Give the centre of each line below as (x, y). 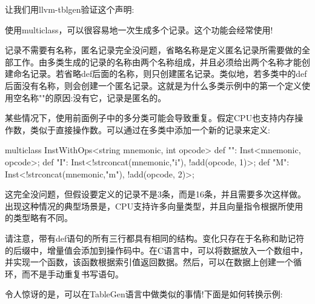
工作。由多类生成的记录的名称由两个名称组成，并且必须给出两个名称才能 (157, 61)
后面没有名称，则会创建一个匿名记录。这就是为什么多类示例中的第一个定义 (153, 85)
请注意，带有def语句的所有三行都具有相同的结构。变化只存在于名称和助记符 (155, 238)
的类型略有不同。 (39, 218)
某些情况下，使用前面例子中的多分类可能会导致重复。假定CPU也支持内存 (150, 118)
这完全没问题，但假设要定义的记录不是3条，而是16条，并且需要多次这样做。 (155, 194)
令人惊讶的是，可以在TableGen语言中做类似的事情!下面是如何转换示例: (144, 294)
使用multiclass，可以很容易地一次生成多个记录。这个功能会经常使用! (139, 29)
